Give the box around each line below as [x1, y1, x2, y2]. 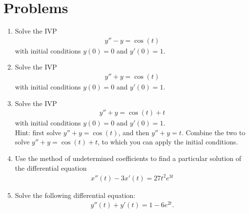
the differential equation [15, 162, 87, 173]
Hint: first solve [15, 127, 62, 137]
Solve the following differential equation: [15, 190, 136, 200]
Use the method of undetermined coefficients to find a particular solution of [15, 153, 241, 163]
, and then [118, 127, 149, 137]
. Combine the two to [181, 127, 246, 137]
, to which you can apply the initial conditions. [97, 137, 238, 147]
